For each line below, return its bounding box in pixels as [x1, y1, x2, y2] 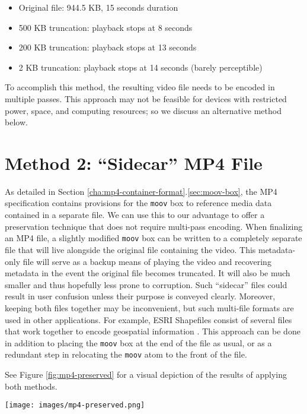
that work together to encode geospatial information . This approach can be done [5, 325, 300, 337]
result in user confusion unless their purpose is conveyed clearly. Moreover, [5, 290, 276, 302]
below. [5, 116, 28, 128]
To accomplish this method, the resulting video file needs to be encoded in [5, 81, 275, 93]
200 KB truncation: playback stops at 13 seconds [18, 41, 197, 53]
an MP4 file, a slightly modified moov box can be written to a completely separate [5, 232, 302, 244]
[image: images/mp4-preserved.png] [5, 401, 145, 410]
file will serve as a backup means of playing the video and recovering [23, 255, 271, 267]
